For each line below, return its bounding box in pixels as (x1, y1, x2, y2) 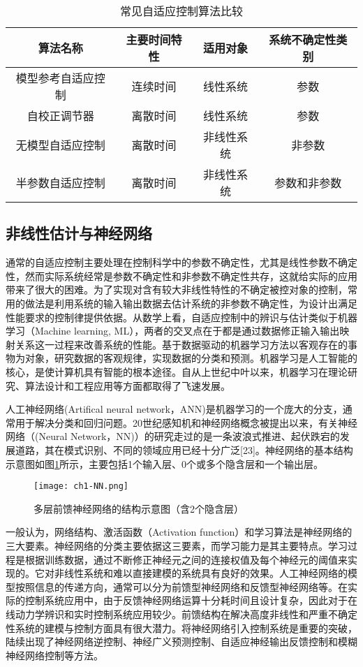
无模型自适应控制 (15, 137, 105, 153)
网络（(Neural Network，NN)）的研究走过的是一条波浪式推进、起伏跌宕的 (6, 429, 340, 444)
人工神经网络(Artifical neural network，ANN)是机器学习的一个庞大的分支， (6, 402, 343, 416)
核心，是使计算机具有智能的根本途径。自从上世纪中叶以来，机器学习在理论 (6, 364, 348, 379)
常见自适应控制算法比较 (119, 3, 243, 19)
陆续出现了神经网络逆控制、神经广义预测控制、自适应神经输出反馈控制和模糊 (6, 634, 357, 649)
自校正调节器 (27, 108, 94, 124)
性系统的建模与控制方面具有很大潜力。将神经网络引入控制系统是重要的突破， (6, 620, 357, 635)
